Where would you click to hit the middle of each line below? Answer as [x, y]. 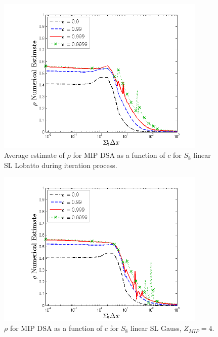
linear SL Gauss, [156, 328]
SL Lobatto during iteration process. [61, 165]
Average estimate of [34, 155]
